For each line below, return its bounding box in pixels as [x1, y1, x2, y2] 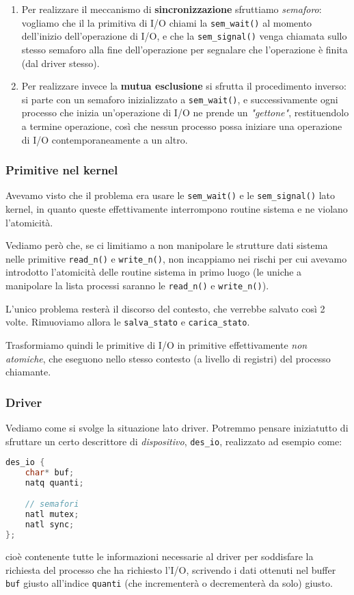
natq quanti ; [25, 477, 84, 488]
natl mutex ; [25, 510, 79, 520]
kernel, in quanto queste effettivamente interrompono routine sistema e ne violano [5, 202, 348, 215]
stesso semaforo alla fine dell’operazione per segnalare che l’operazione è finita [21, 42, 348, 56]
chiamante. [5, 365, 51, 379]
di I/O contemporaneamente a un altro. [21, 132, 188, 146]
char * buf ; [25, 468, 74, 478]
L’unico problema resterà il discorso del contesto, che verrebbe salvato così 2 [5, 301, 325, 315]
